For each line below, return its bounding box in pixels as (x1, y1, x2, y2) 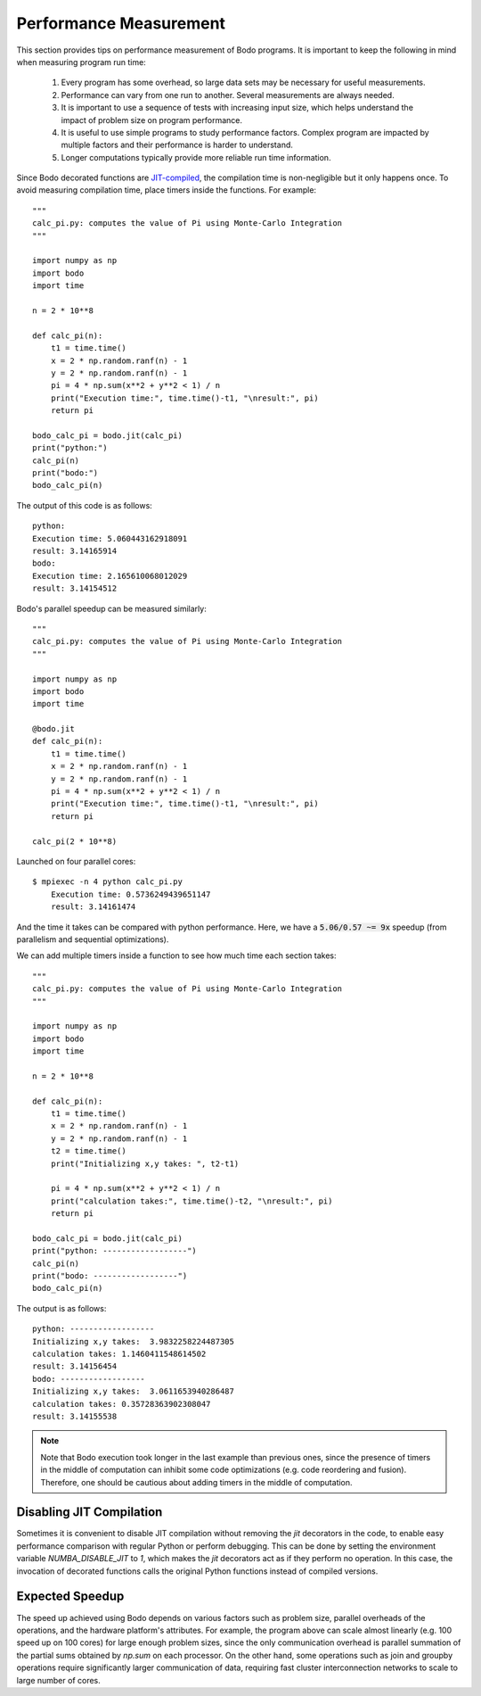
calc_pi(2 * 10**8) (32, 836, 118, 847)
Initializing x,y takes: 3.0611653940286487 (32, 1386, 235, 1396)
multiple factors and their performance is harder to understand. (61, 139, 294, 151)
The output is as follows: (16, 1303, 107, 1313)
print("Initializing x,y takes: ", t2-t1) (50, 1158, 240, 1169)
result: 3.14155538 (32, 1411, 118, 1421)
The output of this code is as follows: (16, 500, 153, 510)
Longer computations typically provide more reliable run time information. (61, 152, 331, 162)
